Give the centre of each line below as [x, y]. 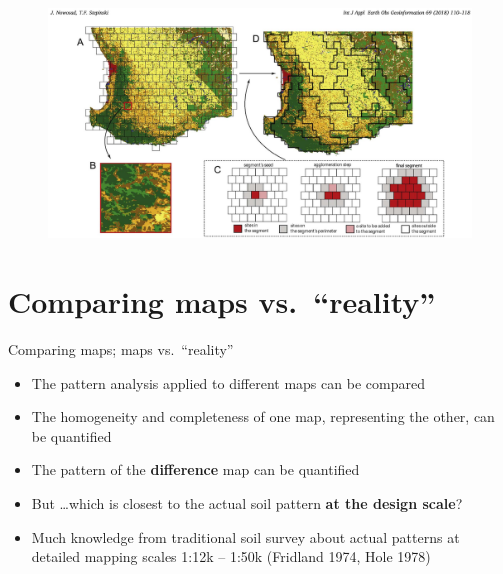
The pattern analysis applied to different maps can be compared [228, 382]
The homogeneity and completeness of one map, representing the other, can [263, 416]
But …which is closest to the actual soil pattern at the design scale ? [247, 502]
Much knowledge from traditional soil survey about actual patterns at [245, 536]
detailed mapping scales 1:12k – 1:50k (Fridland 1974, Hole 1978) [231, 556]
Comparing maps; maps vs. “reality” [121, 348]
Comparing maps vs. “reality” [222, 301]
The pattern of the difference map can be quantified [195, 469]
